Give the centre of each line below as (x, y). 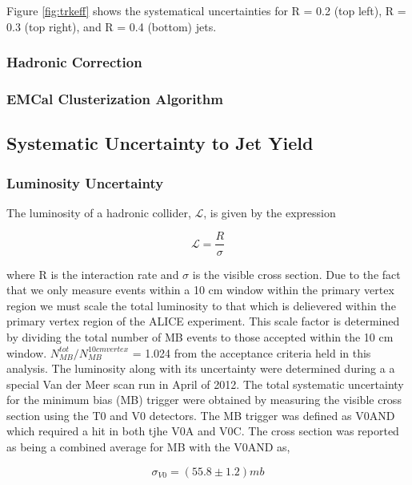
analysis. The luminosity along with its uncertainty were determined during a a (201, 368)
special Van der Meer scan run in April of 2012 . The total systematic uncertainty (205, 384)
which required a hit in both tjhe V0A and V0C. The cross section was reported (203, 431)
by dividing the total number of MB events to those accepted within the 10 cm (200, 336)
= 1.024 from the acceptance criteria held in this (252, 352)
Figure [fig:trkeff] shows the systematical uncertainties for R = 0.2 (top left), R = (206, 10)
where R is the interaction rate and (93, 274)
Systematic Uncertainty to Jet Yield (160, 143)
